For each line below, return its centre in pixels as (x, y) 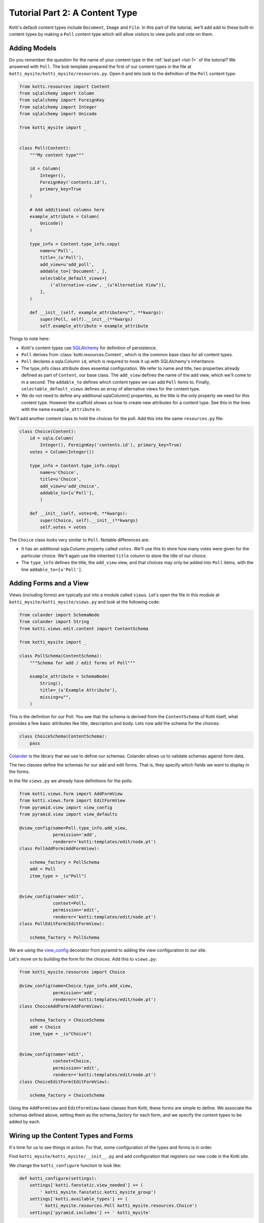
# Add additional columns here (67, 210)
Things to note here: (29, 339)
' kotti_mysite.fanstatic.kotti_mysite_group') (98, 1192)
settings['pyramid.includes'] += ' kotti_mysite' (90, 1212)
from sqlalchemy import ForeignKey (62, 100)
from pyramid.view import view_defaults (68, 814)
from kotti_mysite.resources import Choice (72, 972)
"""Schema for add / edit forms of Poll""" (82, 663)
